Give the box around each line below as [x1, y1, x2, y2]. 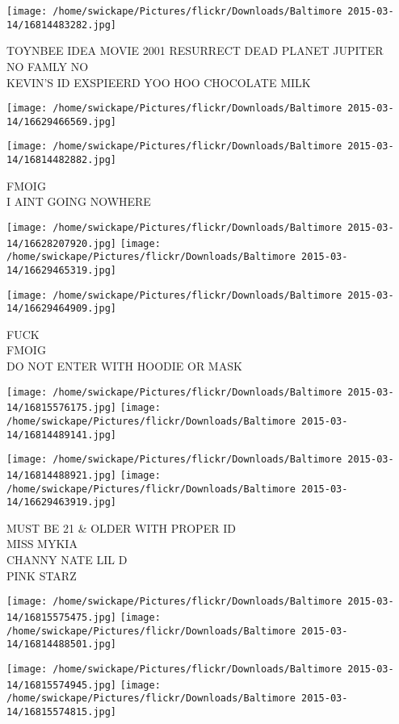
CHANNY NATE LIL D [6, 551, 128, 568]
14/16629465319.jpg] [6, 264, 117, 276]
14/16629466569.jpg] [6, 115, 117, 128]
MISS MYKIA [6, 535, 78, 552]
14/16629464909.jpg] [6, 303, 117, 315]
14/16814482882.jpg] [6, 154, 117, 166]
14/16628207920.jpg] [6, 237, 117, 249]
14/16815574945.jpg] [6, 679, 117, 691]
